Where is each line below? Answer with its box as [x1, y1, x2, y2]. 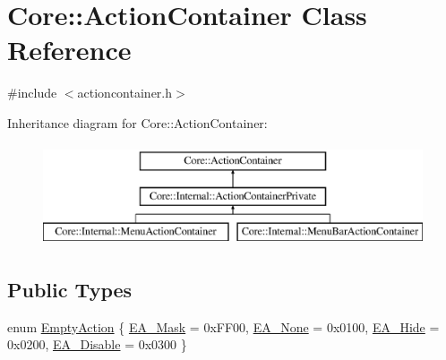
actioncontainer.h [77, 83, 173, 102]
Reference [7, 31, 132, 68]
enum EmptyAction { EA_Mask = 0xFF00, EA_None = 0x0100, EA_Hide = [7, 317, 440, 336]
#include [7, 83, 57, 102]
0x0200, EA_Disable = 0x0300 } [7, 335, 187, 354]
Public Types [7, 275, 133, 303]
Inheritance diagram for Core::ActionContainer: [7, 113, 268, 132]
